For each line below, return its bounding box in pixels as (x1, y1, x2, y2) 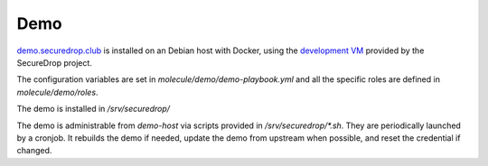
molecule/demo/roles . (16, 87, 99, 97)
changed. (16, 145, 52, 156)
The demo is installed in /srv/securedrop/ (16, 104, 171, 115)
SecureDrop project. (16, 57, 92, 68)
